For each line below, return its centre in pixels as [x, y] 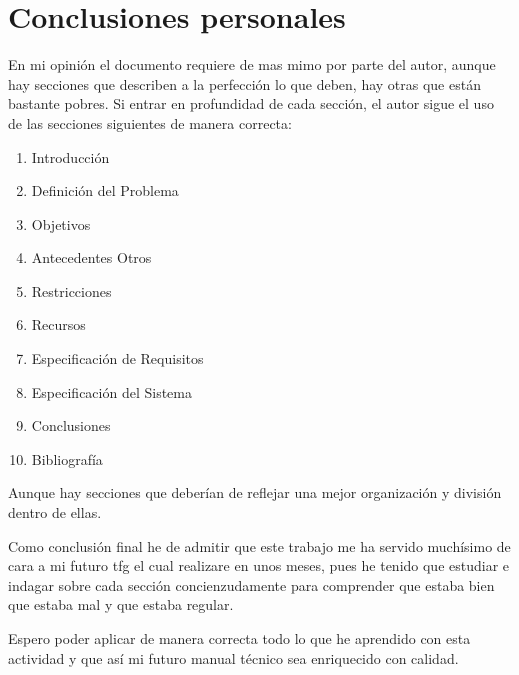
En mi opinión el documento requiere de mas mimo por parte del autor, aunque [252, 64]
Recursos [58, 324]
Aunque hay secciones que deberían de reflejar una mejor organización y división [255, 492]
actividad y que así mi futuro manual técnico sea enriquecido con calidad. [233, 657]
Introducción [70, 156]
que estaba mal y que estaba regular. [121, 604]
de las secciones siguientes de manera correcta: [150, 122]
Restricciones [71, 290]
